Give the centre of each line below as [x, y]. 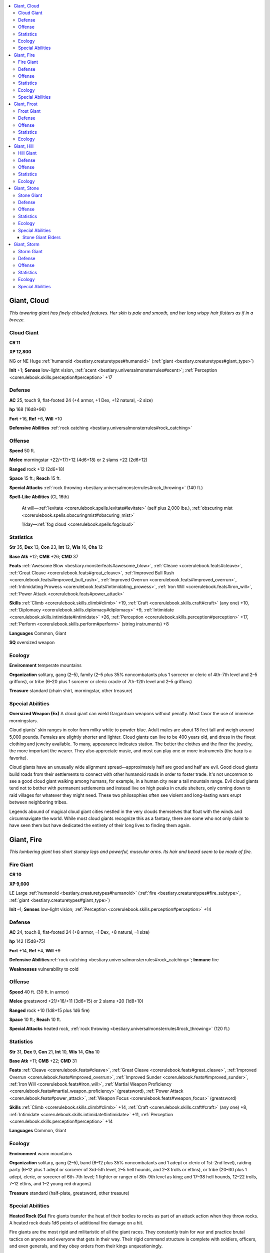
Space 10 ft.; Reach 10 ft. [35, 1019]
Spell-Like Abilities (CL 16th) [39, 497]
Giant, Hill [24, 146]
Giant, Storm [27, 244]
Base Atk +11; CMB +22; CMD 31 [43, 1061]
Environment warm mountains [41, 1153]
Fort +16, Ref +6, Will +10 [36, 419]
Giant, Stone [26, 188]
